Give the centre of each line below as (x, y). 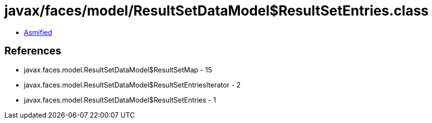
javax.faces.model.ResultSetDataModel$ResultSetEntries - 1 (120, 100)
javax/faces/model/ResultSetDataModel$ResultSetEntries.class (217, 11)
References (33, 51)
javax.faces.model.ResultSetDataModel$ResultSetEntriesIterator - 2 (132, 85)
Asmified (38, 32)
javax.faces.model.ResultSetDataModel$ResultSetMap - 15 (118, 70)
